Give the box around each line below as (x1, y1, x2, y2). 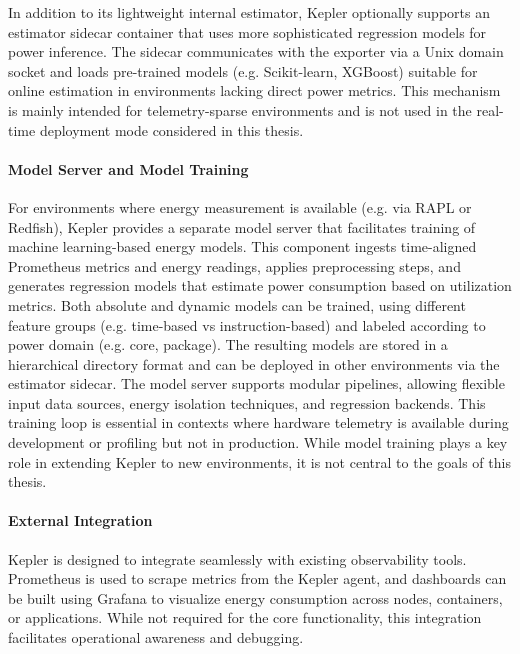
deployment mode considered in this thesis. (39, 119, 304, 140)
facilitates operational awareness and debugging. (8, 627, 304, 648)
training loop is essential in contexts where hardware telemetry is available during (8, 412, 509, 433)
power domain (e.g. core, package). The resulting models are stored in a (8, 334, 448, 355)
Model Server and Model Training (8, 158, 249, 179)
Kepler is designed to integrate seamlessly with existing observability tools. (8, 548, 467, 569)
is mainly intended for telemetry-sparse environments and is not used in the (8, 99, 472, 120)
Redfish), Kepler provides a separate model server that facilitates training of (8, 216, 476, 237)
